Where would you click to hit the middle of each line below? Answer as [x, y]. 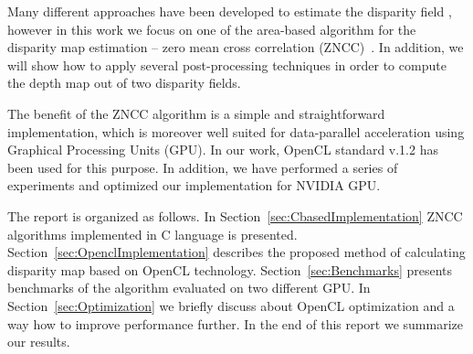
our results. [39, 342]
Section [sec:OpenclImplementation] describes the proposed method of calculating [236, 252]
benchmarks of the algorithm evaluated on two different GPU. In [189, 288]
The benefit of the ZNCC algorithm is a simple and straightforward [196, 113]
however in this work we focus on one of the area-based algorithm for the [212, 29]
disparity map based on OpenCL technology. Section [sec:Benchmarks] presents [230, 269]
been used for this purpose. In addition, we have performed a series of [203, 167]
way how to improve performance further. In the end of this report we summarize [235, 323]
